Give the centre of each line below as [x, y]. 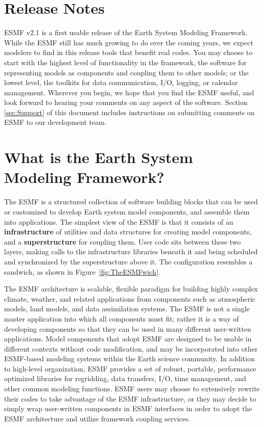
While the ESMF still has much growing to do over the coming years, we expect [129, 42]
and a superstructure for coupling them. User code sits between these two [123, 241]
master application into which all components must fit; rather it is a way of [122, 318]
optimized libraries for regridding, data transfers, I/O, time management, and [125, 378]
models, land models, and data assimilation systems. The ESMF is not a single [127, 309]
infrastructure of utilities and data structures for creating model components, [128, 232]
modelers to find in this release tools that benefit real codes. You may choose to [128, 52]
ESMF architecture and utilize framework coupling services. [97, 418]
